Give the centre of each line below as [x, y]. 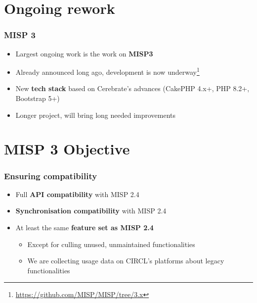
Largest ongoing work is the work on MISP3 [84, 53]
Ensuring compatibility [51, 176]
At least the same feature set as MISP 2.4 [85, 227]
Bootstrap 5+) [38, 98]
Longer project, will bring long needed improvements [96, 115]
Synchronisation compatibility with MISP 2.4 [91, 211]
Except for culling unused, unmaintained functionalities [111, 244]
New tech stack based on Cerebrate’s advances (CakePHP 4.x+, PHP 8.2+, [132, 88]
